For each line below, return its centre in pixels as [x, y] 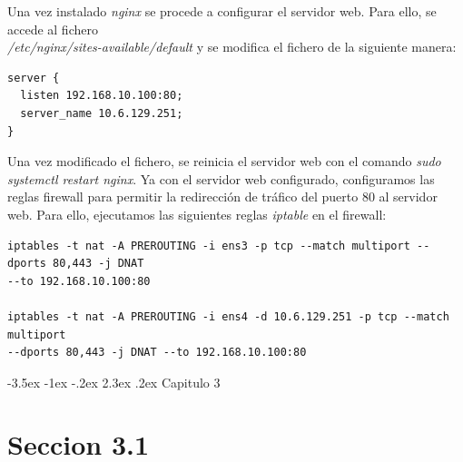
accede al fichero [53, 29]
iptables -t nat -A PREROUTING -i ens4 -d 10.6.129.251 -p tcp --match [228, 316]
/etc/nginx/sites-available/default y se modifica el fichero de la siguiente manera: [232, 47]
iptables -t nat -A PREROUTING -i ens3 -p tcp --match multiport [209, 246]
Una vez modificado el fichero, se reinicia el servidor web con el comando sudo [224, 161]
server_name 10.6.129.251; [102, 113]
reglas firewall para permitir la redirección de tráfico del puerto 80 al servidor [222, 197]
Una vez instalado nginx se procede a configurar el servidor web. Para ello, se [222, 11]
